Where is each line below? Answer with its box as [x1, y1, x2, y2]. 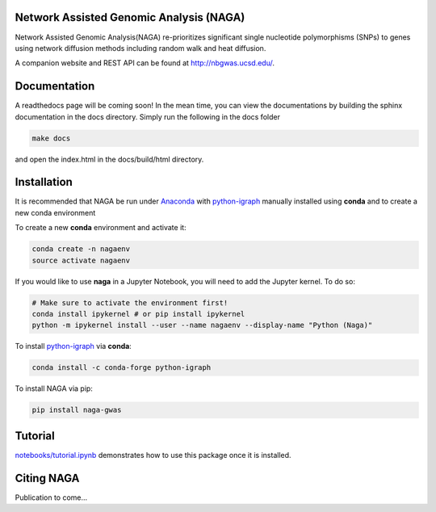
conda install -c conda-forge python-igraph [31, 363, 212, 372]
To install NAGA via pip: [15, 384, 93, 393]
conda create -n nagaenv [31, 245, 131, 254]
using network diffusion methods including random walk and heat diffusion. [15, 43, 266, 52]
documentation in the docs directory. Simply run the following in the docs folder [15, 111, 280, 121]
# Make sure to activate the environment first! [31, 298, 228, 307]
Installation [15, 175, 73, 189]
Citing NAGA [15, 471, 80, 485]
